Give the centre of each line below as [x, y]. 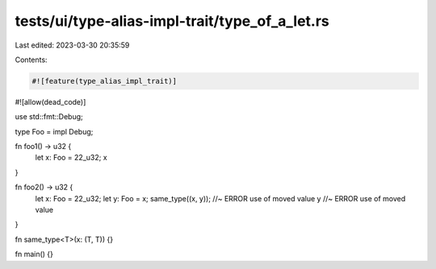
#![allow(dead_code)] [50, 101]
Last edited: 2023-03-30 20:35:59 [72, 45]
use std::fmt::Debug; [49, 117]
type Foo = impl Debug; [54, 131]
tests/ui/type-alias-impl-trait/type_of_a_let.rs [172, 21]
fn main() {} [34, 255]
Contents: [31, 60]
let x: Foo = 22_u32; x [71, 158]
